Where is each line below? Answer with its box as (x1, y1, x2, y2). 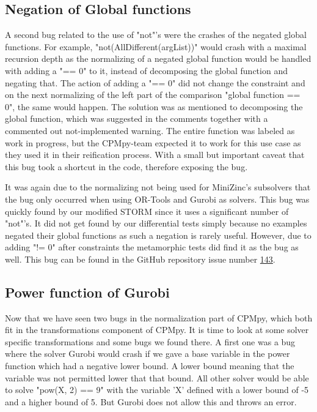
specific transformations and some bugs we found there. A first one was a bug (5, 335, 296, 348)
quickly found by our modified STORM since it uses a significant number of (5, 204, 289, 217)
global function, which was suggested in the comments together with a (5, 112, 268, 125)
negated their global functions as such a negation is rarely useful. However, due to (5, 228, 312, 241)
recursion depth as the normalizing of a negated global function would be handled (5, 52, 312, 65)
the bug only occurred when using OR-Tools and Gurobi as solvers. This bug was (5, 192, 310, 205)
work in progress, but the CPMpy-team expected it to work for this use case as (5, 136, 301, 149)
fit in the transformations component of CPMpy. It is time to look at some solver (5, 323, 309, 336)
